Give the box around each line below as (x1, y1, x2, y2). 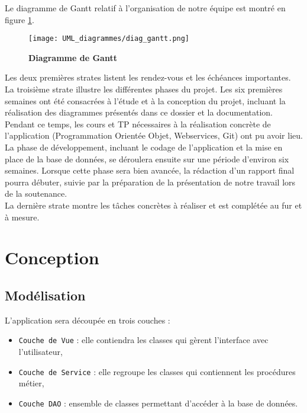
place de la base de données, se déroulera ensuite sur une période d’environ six (5, 152, 289, 165)
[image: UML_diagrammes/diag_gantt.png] (28, 34, 190, 43)
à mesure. (5, 210, 40, 223)
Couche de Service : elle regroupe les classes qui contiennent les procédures (18, 365, 296, 377)
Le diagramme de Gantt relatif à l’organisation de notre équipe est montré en (5, 2, 286, 14)
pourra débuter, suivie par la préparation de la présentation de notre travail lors (5, 175, 296, 188)
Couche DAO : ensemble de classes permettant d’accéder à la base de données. (18, 396, 298, 409)
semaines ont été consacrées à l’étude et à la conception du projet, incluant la (5, 94, 286, 107)
